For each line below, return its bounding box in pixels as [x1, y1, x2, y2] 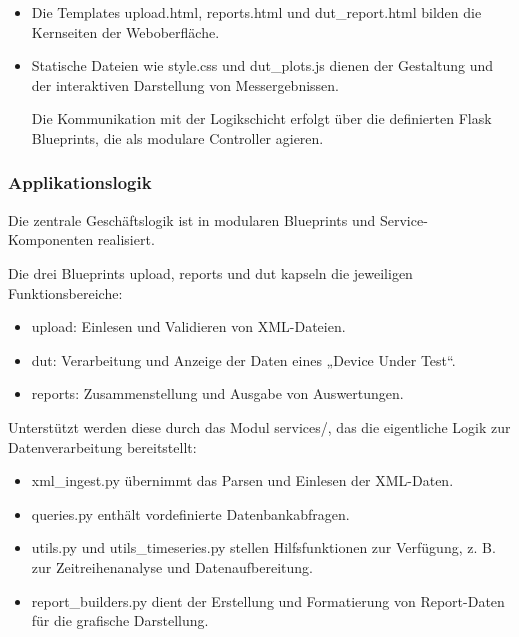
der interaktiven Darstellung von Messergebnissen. [31, 74, 339, 95]
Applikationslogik [8, 170, 152, 195]
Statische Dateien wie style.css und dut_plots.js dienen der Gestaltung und [31, 55, 494, 76]
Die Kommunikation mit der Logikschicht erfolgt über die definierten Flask [31, 108, 492, 129]
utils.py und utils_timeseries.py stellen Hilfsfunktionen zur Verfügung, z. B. [31, 537, 496, 558]
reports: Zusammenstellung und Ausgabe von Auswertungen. [31, 383, 404, 404]
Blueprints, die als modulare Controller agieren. [31, 127, 324, 148]
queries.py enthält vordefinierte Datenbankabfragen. [31, 503, 350, 524]
